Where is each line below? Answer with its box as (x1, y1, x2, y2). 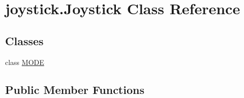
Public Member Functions (5, 81, 144, 97)
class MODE (5, 56, 44, 67)
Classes (5, 32, 44, 48)
